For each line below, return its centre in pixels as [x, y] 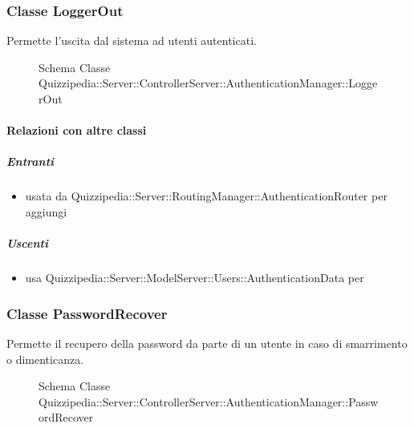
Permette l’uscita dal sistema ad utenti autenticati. [132, 40]
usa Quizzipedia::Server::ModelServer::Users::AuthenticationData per [195, 278]
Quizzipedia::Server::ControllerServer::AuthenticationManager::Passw [209, 401]
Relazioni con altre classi [77, 130]
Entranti [30, 162]
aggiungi [46, 211]
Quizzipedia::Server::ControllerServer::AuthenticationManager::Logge [208, 83]
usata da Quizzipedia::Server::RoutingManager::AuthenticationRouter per [206, 196]
